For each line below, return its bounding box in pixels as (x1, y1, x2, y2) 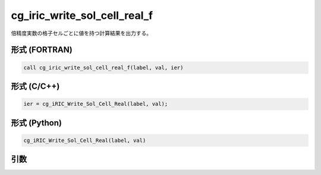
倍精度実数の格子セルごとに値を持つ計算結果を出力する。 (11, 30, 152, 37)
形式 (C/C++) (11, 81, 60, 91)
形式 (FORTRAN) (11, 45, 73, 55)
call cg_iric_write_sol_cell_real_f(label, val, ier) (23, 64, 184, 71)
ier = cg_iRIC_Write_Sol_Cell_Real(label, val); (23, 101, 168, 108)
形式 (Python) (11, 118, 62, 128)
